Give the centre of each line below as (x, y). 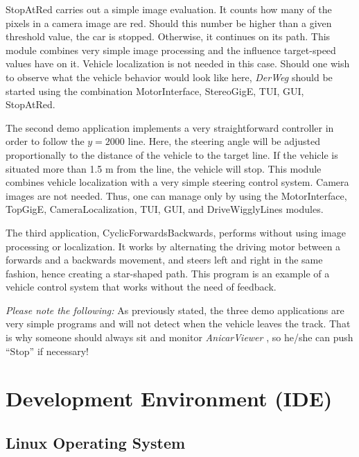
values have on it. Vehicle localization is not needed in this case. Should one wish (178, 63)
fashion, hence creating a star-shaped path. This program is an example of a (168, 273)
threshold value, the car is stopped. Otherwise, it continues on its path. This (168, 36)
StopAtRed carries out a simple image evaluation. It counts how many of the (169, 9)
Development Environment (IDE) (169, 398)
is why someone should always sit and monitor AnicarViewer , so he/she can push (179, 337)
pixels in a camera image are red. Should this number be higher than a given (169, 23)
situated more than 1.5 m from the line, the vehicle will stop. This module (164, 168)
